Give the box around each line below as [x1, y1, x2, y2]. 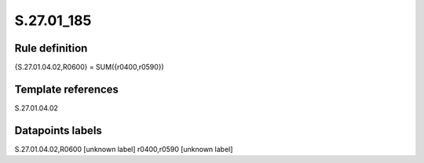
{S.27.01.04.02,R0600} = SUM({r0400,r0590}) [14, 63, 164, 72]
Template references [14, 82, 119, 96]
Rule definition [14, 42, 88, 55]
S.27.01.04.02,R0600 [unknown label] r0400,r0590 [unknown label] [14, 144, 233, 154]
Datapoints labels [14, 124, 102, 137]
